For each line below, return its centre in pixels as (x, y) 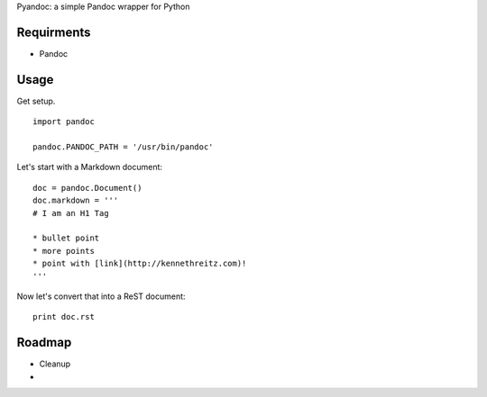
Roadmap (44, 343)
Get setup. (36, 101)
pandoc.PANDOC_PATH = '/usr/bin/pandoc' (123, 147)
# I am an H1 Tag (71, 213)
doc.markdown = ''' (76, 201)
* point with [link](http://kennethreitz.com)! (140, 264)
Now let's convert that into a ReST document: (101, 296)
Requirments (54, 32)
